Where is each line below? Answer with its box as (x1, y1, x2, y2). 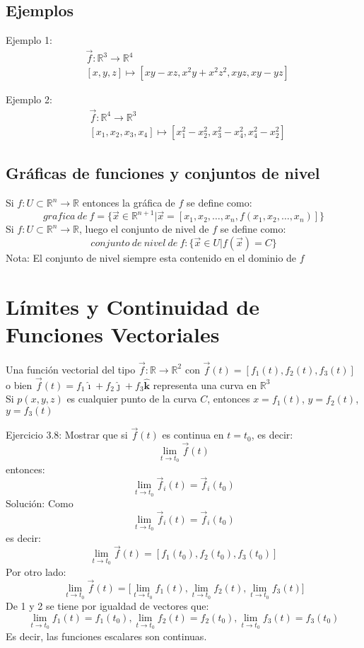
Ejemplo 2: (6, 92, 52, 107)
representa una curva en (153, 377, 257, 392)
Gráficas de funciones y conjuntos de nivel (6, 162, 320, 184)
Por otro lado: (6, 564, 66, 579)
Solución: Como (6, 496, 74, 511)
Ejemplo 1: (6, 33, 52, 47)
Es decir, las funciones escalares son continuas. (6, 628, 207, 643)
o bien (6, 377, 33, 392)
